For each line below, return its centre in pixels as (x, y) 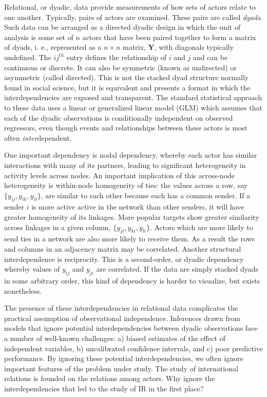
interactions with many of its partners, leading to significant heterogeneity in (125, 165)
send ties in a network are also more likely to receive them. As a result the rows (130, 239)
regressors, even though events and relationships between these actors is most (126, 128)
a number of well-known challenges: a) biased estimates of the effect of (115, 338)
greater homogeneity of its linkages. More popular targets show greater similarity (132, 217)
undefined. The (28, 57)
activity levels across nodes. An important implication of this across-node (120, 175)
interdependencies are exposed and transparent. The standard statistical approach (133, 97)
